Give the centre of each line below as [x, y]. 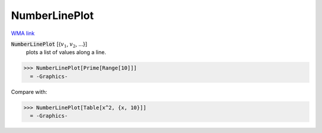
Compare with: [29, 91]
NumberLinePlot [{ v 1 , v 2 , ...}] [49, 45]
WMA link [23, 33]
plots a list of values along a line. [66, 52]
